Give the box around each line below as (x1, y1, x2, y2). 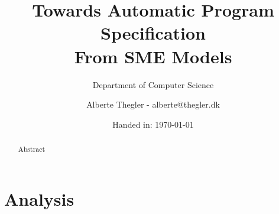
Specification (100, 21, 206, 45)
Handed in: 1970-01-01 (112, 118, 194, 130)
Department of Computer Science (92, 78, 214, 90)
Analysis (4, 186, 74, 210)
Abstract (18, 144, 46, 154)
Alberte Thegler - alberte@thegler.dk (86, 98, 220, 111)
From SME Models (74, 44, 232, 68)
